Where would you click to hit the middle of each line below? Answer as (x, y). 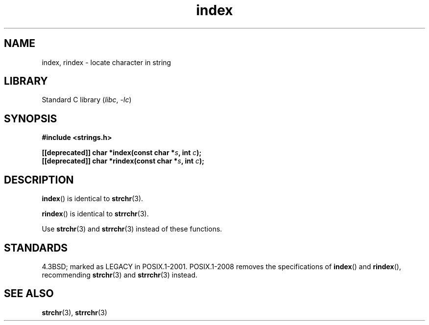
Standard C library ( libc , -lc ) (87, 100)
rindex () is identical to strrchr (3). (95, 214)
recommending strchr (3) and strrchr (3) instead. (119, 275)
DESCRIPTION (39, 180)
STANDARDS (36, 248)
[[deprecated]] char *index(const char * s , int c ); (122, 153)
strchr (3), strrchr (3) (74, 312)
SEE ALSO (29, 294)
